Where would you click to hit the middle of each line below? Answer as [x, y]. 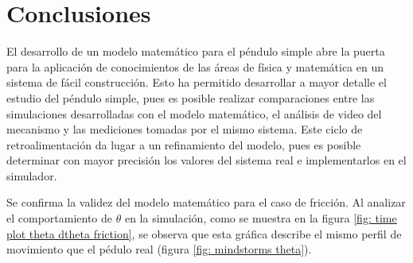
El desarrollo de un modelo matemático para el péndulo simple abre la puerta [196, 51]
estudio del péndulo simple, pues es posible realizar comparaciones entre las [191, 97]
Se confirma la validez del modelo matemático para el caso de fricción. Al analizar [206, 202]
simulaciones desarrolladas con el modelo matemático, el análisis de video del [194, 113]
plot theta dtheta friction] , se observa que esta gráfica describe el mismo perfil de [204, 233]
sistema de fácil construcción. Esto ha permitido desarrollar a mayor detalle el [197, 82]
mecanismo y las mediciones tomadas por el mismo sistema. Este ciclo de [185, 129]
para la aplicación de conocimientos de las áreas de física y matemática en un [195, 66]
